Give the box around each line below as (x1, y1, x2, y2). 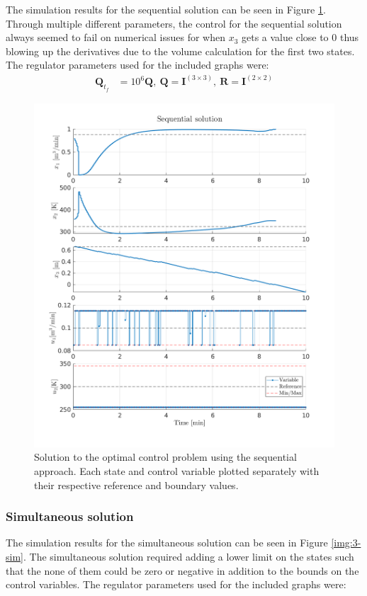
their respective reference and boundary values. (34, 477, 239, 492)
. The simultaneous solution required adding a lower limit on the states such (23, 549, 354, 564)
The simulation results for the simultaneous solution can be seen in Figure (6, 535, 328, 550)
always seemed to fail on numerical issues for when (6, 30, 225, 45)
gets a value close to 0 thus (242, 30, 359, 45)
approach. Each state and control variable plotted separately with (34, 464, 320, 478)
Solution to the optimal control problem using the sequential (34, 449, 297, 464)
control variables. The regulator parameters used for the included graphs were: (6, 577, 346, 592)
